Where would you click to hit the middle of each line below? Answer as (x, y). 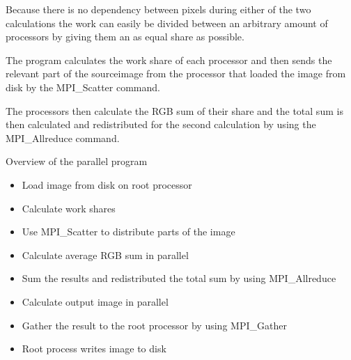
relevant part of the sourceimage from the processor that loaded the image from (176, 73)
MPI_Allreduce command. (63, 138)
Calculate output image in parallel (95, 301)
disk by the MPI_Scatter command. (83, 87)
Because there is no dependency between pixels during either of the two (158, 9)
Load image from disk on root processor (107, 184)
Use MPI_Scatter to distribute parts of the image (128, 232)
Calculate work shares (69, 208)
